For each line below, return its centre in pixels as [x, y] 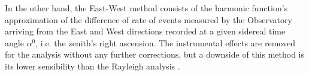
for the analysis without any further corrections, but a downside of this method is [155, 54]
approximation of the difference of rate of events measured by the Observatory [149, 19]
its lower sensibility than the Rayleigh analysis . [93, 66]
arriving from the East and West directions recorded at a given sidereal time [145, 31]
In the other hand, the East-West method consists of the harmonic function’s [146, 8]
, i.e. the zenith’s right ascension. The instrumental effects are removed [165, 42]
